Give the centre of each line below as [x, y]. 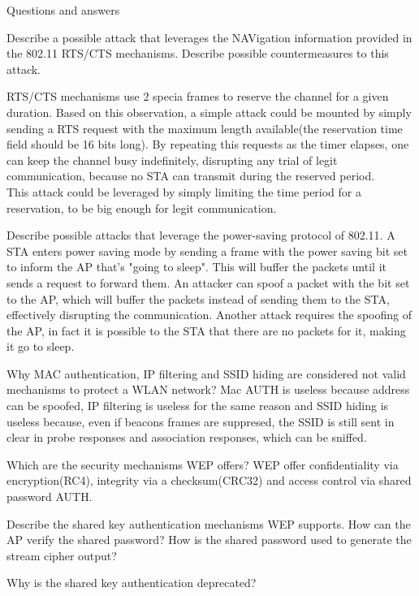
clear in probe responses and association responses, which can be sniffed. [187, 437]
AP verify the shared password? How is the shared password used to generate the [209, 540]
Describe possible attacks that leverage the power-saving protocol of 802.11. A [201, 235]
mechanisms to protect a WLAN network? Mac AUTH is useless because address [208, 389]
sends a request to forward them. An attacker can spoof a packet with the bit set [208, 282]
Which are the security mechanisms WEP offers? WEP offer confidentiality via [203, 464]
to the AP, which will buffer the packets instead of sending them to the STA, [198, 298]
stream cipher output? [62, 555]
